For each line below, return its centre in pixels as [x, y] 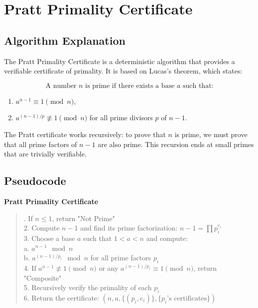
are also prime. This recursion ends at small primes [176, 144]
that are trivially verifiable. [45, 154]
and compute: [167, 238]
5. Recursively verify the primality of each [88, 287]
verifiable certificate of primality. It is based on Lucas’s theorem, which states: [123, 71]
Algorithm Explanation [65, 40]
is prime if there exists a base [130, 86]
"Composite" [43, 277]
